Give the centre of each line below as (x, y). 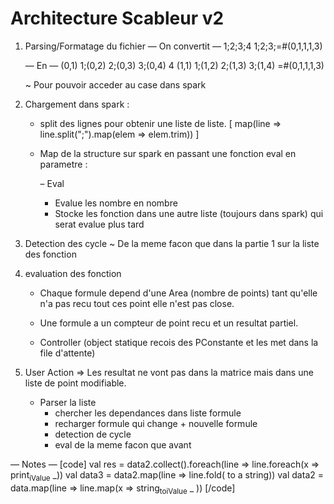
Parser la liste (68, 402)
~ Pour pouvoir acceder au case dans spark (115, 84)
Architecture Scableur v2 (117, 18)
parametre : (63, 164)
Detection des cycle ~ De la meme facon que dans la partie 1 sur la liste (172, 243)
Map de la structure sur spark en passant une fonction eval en (168, 153)
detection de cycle (93, 434)
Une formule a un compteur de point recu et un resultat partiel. (169, 323)
